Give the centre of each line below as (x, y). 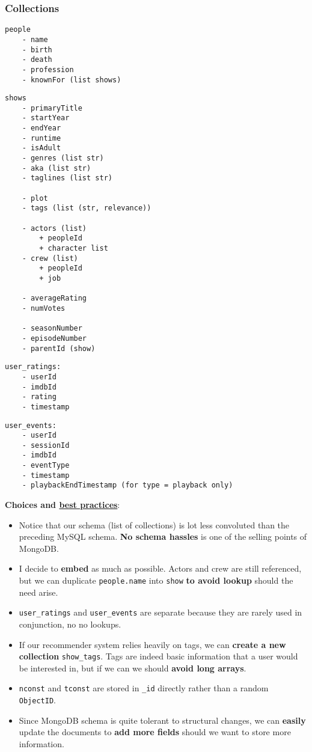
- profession (48, 69)
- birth (37, 50)
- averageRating (54, 298)
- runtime (41, 138)
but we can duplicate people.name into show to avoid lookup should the (156, 580)
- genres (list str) (63, 158)
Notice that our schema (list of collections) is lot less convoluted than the (154, 524)
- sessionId (46, 445)
